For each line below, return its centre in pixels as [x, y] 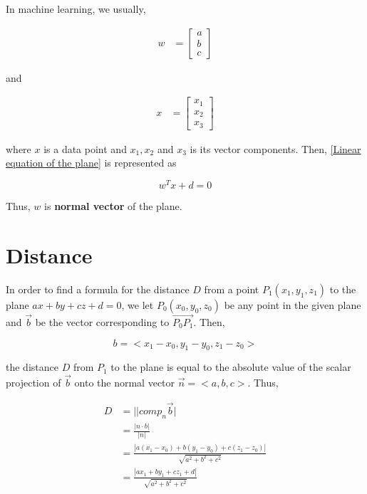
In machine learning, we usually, [76, 9]
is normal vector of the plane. [113, 205]
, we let [138, 304]
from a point [232, 289]
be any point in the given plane [293, 304]
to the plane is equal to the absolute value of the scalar [231, 367]
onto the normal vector [125, 383]
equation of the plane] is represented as [91, 163]
